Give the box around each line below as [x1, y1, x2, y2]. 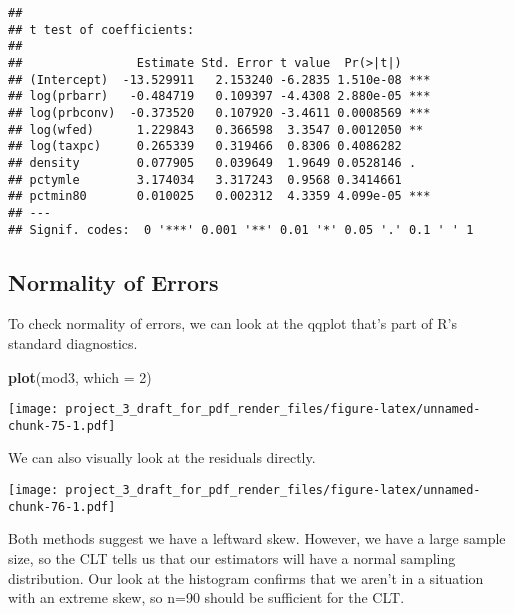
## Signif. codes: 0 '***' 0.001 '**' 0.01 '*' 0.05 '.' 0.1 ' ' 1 [8, 222, 474, 237]
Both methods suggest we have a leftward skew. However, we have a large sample [8, 528, 506, 549]
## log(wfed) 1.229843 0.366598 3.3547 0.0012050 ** [8, 122, 424, 137]
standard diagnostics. [8, 332, 138, 353]
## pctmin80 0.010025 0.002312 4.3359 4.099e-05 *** [8, 189, 431, 204]
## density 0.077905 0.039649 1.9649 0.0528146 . [8, 155, 417, 170]
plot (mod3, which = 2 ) [8, 366, 152, 387]
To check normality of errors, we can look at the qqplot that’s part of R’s [8, 313, 457, 334]
